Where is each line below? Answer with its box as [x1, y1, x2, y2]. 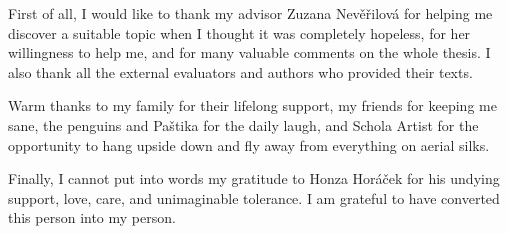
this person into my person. [8, 207, 176, 228]
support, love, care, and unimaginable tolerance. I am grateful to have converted [8, 187, 500, 208]
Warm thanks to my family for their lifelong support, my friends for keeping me [8, 95, 497, 116]
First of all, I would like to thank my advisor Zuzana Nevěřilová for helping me [8, 3, 493, 23]
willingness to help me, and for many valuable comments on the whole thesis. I [8, 42, 491, 63]
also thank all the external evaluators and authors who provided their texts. [8, 61, 473, 82]
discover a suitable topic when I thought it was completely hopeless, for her [8, 22, 471, 43]
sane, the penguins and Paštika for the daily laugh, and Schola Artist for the [8, 114, 479, 135]
